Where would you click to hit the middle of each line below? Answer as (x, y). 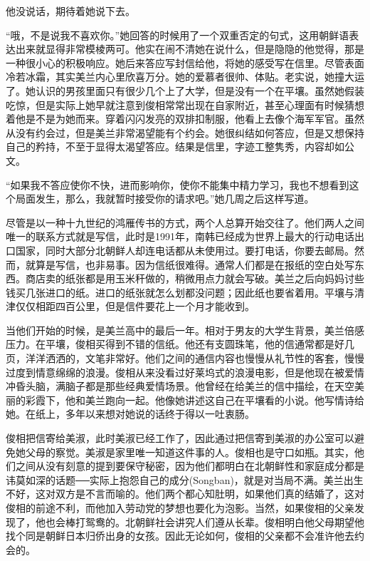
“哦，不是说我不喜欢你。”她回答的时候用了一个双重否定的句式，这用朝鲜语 (178, 35)
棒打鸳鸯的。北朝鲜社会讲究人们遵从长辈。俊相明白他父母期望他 (215, 521)
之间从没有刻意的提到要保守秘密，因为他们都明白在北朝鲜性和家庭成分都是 (190, 466)
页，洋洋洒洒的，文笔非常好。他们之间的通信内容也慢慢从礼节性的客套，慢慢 (185, 358)
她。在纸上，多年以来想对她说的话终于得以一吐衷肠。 (130, 414)
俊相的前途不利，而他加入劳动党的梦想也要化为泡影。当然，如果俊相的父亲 (180, 508)
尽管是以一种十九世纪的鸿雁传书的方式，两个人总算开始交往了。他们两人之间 (185, 222)
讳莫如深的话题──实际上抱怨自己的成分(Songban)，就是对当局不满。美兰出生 (185, 479)
